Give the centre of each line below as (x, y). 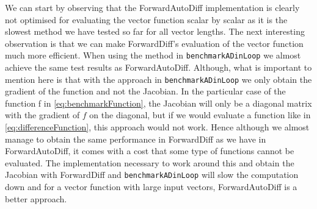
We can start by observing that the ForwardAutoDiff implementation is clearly (152, 7)
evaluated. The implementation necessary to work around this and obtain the (150, 162)
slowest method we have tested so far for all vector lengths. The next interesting (155, 31)
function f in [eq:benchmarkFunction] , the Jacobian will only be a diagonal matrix (158, 103)
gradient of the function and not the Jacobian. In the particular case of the (145, 91)
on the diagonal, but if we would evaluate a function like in (200, 115)
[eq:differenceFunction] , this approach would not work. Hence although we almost (157, 127)
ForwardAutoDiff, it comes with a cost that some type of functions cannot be (150, 151)
